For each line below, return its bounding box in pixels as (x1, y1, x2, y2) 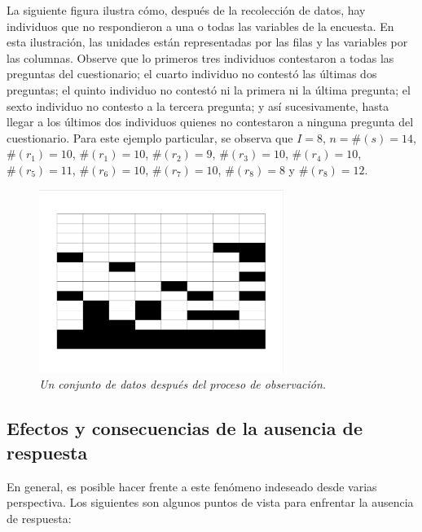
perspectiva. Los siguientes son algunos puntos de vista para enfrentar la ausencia (7, 494, 414, 511)
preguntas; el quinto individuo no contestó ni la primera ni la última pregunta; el (7, 81, 411, 98)
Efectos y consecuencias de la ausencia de (7, 415, 363, 441)
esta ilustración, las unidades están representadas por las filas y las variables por (7, 33, 408, 51)
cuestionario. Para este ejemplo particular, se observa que (7, 129, 293, 146)
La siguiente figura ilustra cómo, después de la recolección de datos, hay (7, 2, 366, 18)
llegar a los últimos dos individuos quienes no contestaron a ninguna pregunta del (7, 113, 414, 130)
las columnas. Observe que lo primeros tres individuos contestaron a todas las (7, 49, 394, 66)
